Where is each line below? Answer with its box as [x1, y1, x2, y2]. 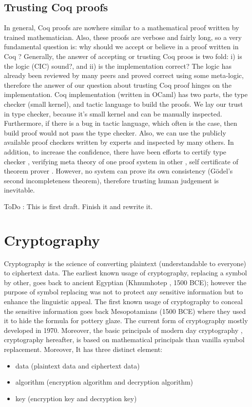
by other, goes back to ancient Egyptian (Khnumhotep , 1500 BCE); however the [4, 277, 247, 287]
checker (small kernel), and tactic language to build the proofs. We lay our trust [4, 98, 243, 109]
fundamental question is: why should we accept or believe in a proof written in [4, 41, 239, 52]
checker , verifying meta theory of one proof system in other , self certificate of [4, 156, 238, 166]
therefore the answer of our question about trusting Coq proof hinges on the [4, 79, 232, 90]
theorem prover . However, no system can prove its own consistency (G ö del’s [4, 166, 233, 176]
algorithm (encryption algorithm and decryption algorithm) [15, 377, 194, 387]
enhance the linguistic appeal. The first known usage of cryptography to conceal [4, 296, 243, 306]
